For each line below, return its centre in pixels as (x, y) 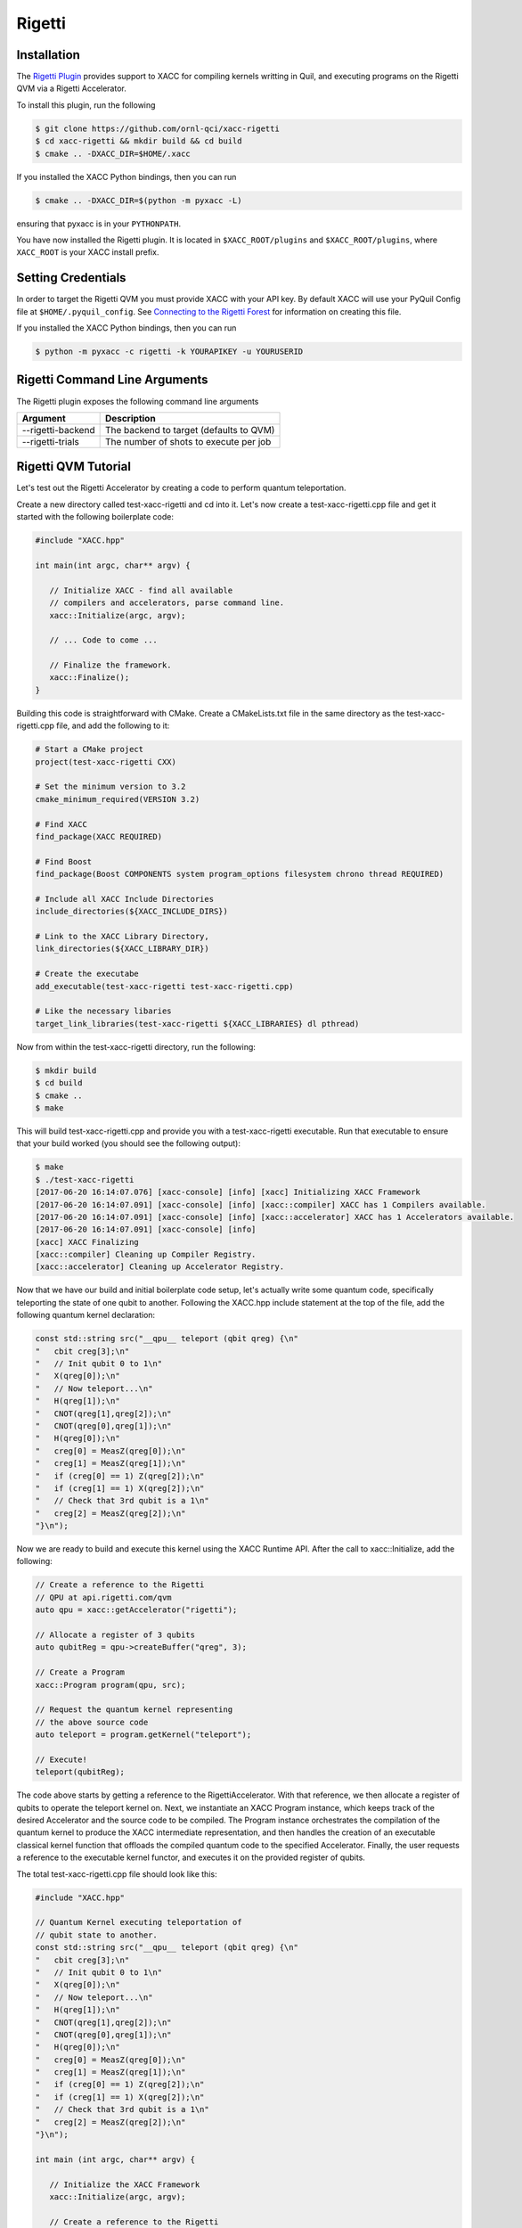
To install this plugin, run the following (86, 105)
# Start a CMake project (90, 749)
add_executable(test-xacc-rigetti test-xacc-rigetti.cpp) (164, 986)
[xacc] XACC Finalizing (87, 1242)
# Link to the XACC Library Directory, (122, 937)
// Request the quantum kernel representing (134, 1710)
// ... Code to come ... (103, 640)
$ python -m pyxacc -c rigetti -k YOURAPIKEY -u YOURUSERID (169, 352)
